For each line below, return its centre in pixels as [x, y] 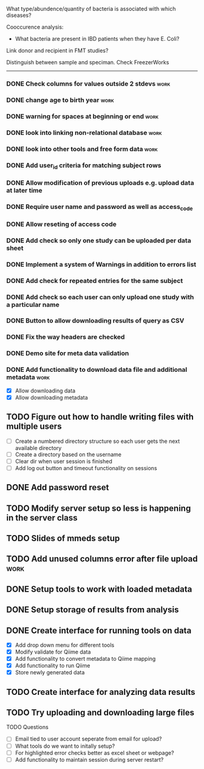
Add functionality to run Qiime [53, 666]
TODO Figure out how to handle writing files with [100, 417]
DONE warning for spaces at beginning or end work [83, 116]
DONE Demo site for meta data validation [68, 354]
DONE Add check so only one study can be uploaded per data [99, 241]
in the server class [42, 518]
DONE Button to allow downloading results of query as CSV [95, 321]
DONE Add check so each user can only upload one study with [100, 297]
